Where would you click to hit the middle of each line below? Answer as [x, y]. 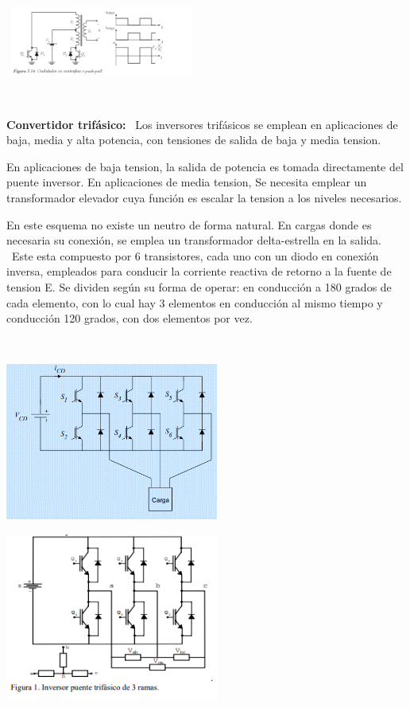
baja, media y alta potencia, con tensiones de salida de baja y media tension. [194, 140]
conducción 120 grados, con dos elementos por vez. [130, 318]
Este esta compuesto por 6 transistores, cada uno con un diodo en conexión [195, 255]
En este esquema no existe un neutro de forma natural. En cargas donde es [189, 224]
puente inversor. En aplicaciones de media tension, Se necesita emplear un [187, 182]
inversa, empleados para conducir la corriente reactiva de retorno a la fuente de [199, 271]
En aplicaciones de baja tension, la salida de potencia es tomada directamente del [205, 166]
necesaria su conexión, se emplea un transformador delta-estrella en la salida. [194, 240]
